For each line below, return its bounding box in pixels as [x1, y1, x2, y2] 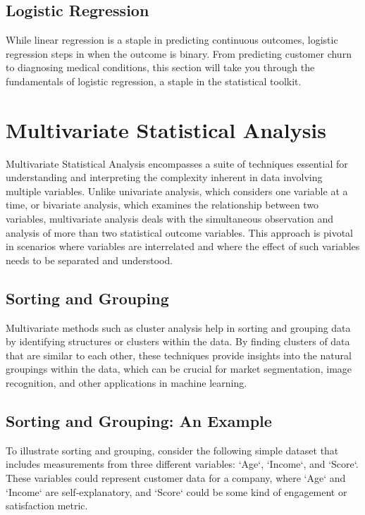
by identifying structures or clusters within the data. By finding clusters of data [6, 334, 350, 349]
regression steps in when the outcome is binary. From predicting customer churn [6, 46, 352, 61]
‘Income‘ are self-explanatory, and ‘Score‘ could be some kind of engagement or [6, 484, 347, 499]
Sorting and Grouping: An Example [6, 410, 272, 432]
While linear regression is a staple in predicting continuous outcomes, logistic [6, 32, 338, 47]
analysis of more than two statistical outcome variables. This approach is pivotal [6, 225, 353, 240]
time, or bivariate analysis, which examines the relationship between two [6, 197, 319, 212]
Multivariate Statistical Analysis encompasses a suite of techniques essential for [6, 156, 348, 170]
